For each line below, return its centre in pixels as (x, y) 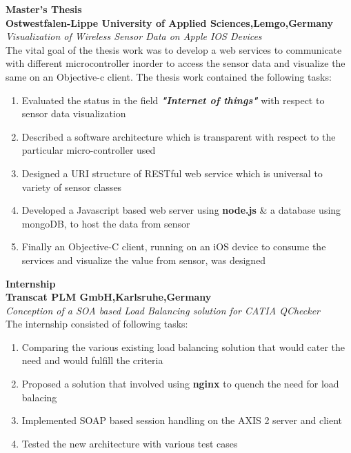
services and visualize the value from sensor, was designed (144, 260)
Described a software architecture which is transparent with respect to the (179, 136)
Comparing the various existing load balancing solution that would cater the (183, 346)
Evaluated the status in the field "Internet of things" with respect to (173, 100)
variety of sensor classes (72, 187)
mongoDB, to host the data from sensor (106, 223)
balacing (39, 397)
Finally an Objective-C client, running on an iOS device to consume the (174, 246)
